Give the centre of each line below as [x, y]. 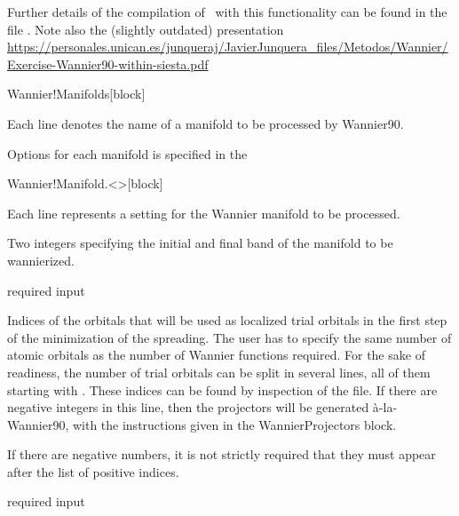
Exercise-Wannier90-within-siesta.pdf [108, 64]
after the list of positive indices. [93, 471]
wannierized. [41, 260]
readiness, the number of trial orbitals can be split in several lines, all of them [219, 372]
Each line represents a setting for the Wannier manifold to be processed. [204, 213]
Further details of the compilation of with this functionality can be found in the [227, 12]
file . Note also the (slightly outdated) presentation [146, 29]
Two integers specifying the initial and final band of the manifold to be [200, 243]
